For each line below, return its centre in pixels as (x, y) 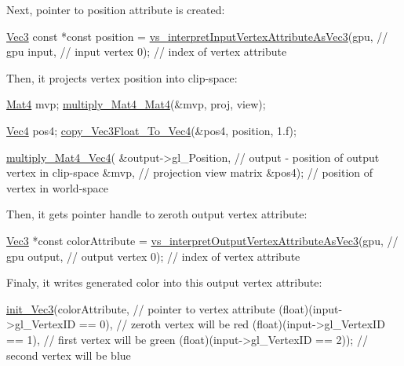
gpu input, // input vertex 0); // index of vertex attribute (147, 51)
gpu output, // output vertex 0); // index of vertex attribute (153, 256)
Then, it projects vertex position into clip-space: (122, 77)
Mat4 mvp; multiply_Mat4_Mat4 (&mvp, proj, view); (136, 104)
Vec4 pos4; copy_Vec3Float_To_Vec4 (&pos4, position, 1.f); (151, 130)
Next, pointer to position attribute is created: (116, 9)
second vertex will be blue (69, 355)
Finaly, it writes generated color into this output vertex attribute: (164, 282)
